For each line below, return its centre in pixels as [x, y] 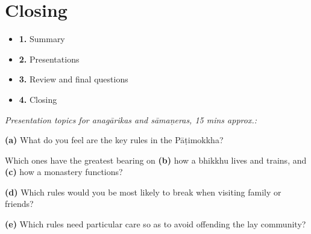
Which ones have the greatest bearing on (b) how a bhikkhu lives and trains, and [156, 160]
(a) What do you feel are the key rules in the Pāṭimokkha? [114, 140]
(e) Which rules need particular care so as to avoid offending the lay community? [155, 224]
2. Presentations [49, 59]
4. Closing [38, 99]
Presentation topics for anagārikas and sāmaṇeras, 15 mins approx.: [131, 119]
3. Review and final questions [74, 79]
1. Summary [42, 39]
